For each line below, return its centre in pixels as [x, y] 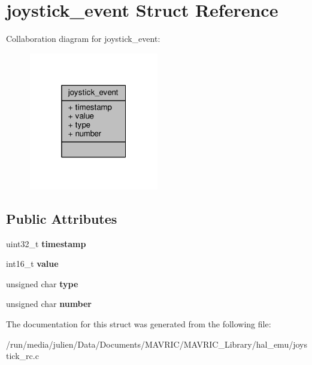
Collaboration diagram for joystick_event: [83, 39]
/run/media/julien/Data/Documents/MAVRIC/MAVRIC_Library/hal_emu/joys [157, 344]
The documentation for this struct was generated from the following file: [139, 323]
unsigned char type [42, 283]
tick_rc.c [22, 356]
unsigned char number [49, 304]
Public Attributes [62, 218]
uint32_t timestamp [46, 243]
